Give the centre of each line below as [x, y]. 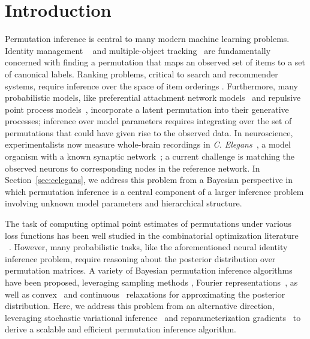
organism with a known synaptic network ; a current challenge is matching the [150, 156]
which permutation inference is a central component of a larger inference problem [154, 191]
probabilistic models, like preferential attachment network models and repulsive [153, 97]
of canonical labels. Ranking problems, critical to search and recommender [142, 73]
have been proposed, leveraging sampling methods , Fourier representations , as [151, 282]
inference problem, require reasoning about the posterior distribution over [140, 258]
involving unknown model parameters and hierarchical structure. [124, 203]
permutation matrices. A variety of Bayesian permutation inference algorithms [149, 270]
